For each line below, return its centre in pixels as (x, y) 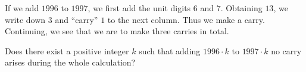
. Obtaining (241, 8)
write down (25, 19)
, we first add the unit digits (139, 8)
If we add (22, 8)
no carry (286, 50)
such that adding (170, 50)
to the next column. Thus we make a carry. (186, 19)
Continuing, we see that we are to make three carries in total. (117, 31)
